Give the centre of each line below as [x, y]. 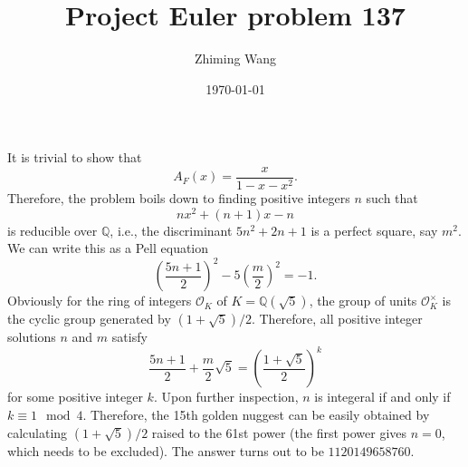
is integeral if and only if [382, 397]
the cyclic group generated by [89, 319]
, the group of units [363, 301]
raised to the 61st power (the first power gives [279, 432]
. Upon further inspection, [226, 397]
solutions [32, 337]
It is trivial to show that [75, 157]
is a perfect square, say [374, 230]
